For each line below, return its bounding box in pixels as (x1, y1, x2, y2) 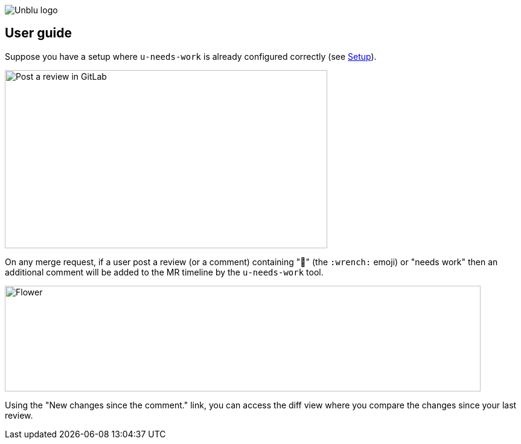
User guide (5, 25, 72, 41)
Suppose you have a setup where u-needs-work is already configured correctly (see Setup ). (5, 51, 377, 62)
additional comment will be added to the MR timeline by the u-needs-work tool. (5, 266, 324, 277)
